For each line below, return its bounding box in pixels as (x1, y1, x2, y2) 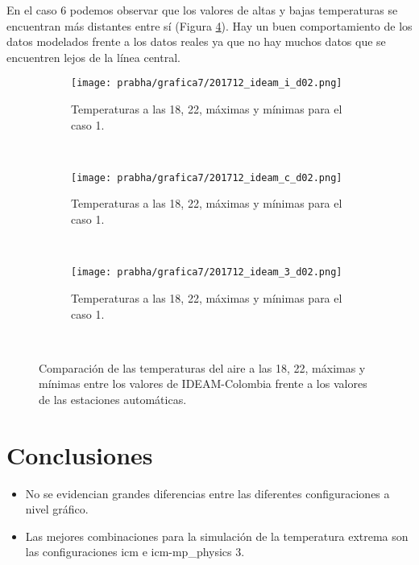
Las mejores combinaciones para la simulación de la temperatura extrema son (25, 527, 409, 544)
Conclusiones (6, 438, 153, 471)
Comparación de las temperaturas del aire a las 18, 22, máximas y (39, 359, 366, 376)
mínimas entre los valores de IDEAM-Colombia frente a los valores (39, 375, 367, 392)
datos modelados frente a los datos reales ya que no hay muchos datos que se (6, 33, 386, 50)
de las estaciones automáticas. (39, 390, 187, 407)
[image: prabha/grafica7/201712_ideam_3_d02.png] (71, 266, 342, 278)
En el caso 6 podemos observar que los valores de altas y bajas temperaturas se (6, 2, 398, 18)
